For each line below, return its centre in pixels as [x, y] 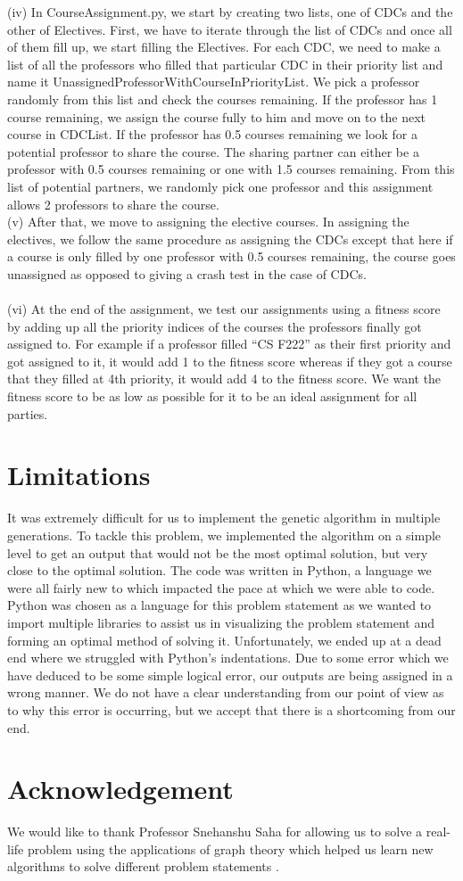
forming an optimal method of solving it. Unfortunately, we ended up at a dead [224, 640]
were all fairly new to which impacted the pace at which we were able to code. [221, 587]
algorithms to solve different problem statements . [143, 866]
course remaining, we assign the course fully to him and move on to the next [216, 116]
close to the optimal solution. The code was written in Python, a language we [219, 570]
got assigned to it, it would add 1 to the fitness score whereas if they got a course [230, 361]
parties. [28, 413]
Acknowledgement [120, 789]
